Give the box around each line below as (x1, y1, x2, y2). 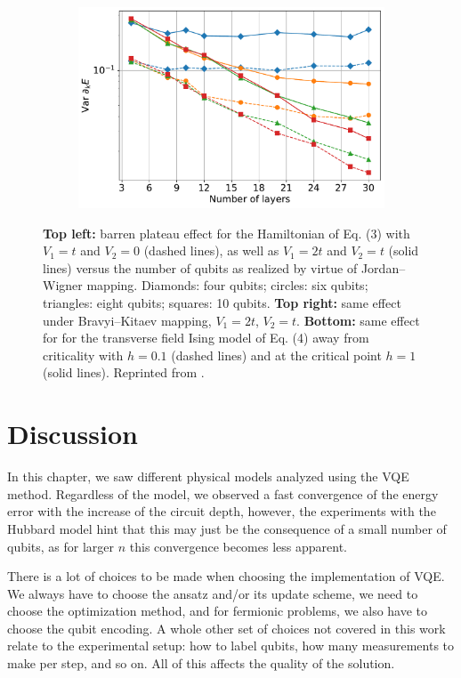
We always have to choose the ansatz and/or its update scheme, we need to (7, 584, 418, 602)
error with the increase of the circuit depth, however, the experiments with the (7, 502, 436, 521)
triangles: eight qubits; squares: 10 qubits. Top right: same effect (43, 294, 401, 312)
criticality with (43, 345, 124, 364)
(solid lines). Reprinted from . (43, 363, 205, 382)
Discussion (7, 416, 138, 452)
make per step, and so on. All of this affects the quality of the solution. (7, 654, 395, 673)
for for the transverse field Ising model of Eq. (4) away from (43, 328, 369, 347)
